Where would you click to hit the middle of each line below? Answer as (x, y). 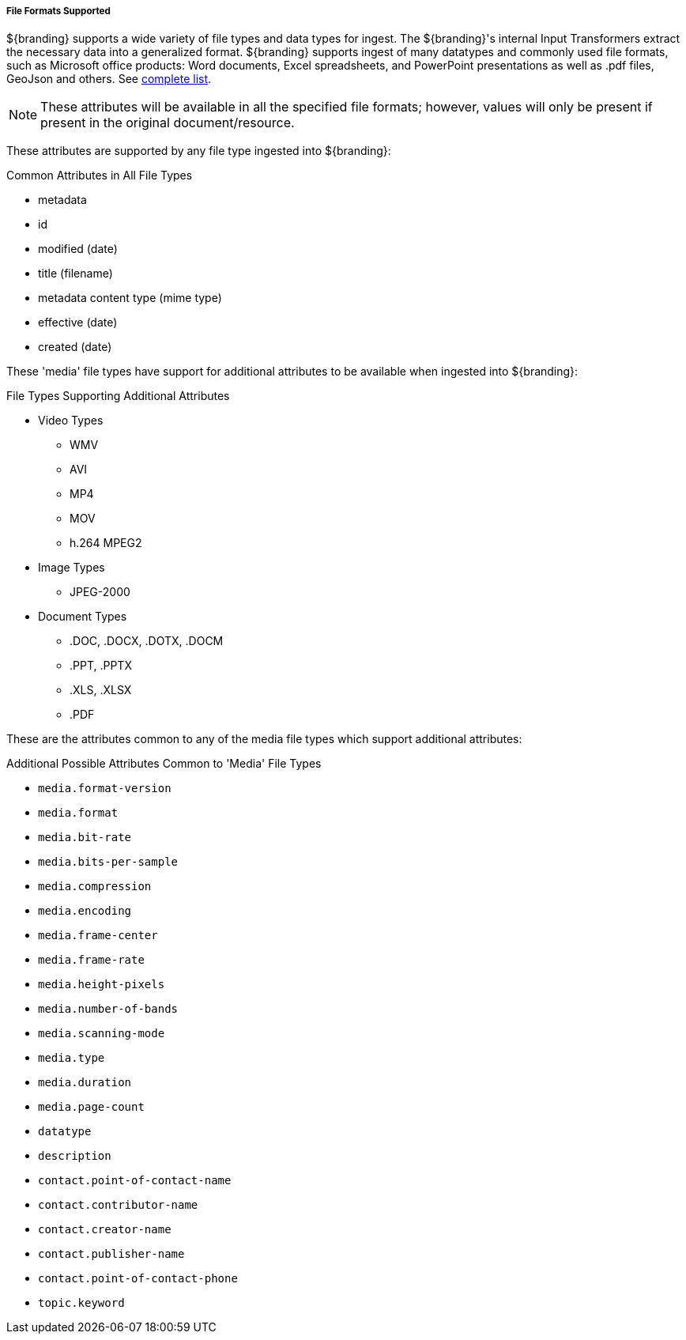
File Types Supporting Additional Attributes (118, 396)
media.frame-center (98, 936)
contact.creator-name (105, 1230)
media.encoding (85, 911)
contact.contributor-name (118, 1205)
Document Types (83, 617)
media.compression (95, 887)
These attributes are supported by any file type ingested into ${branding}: (199, 151)
